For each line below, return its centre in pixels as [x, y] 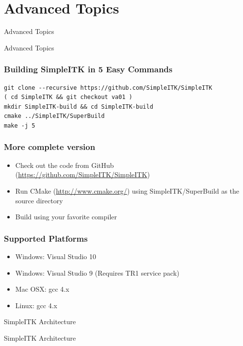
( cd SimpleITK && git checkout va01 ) [68, 97]
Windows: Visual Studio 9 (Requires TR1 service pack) [97, 272]
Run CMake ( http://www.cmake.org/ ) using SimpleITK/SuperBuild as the [127, 190]
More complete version [50, 147]
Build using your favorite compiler [66, 217]
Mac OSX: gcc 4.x [42, 289]
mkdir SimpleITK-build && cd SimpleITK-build [79, 107]
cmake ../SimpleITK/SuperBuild [54, 116]
